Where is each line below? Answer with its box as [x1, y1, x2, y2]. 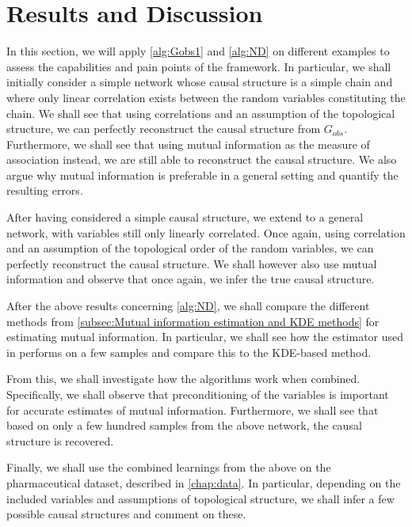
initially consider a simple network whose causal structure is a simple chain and [6, 74, 393, 90]
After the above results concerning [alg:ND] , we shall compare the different [6, 298, 370, 314]
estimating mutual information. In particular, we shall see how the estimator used [6, 328, 404, 345]
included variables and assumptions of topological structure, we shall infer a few [6, 490, 395, 506]
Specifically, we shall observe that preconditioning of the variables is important [6, 386, 389, 402]
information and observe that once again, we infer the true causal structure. [6, 271, 375, 287]
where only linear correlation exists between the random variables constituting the [6, 89, 406, 105]
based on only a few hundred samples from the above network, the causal [6, 417, 362, 434]
